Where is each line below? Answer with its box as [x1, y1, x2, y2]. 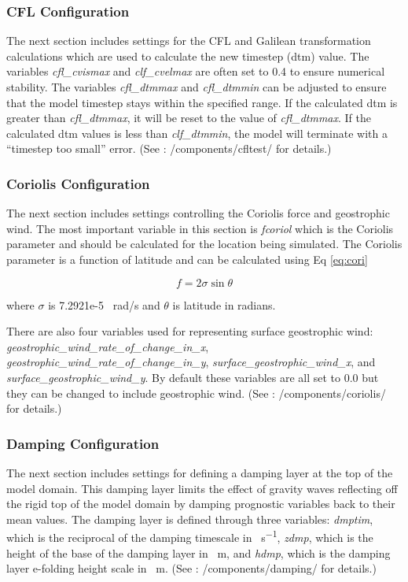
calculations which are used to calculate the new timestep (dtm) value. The [6, 47, 369, 64]
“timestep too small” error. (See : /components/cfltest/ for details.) [6, 140, 332, 157]
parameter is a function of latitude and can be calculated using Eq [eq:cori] [6, 250, 368, 267]
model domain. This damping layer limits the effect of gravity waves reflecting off [6, 480, 398, 496]
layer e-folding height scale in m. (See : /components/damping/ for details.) [6, 560, 377, 576]
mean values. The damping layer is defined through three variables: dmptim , [6, 510, 373, 527]
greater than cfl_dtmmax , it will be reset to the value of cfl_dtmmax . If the [6, 109, 371, 126]
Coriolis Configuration [6, 173, 150, 193]
